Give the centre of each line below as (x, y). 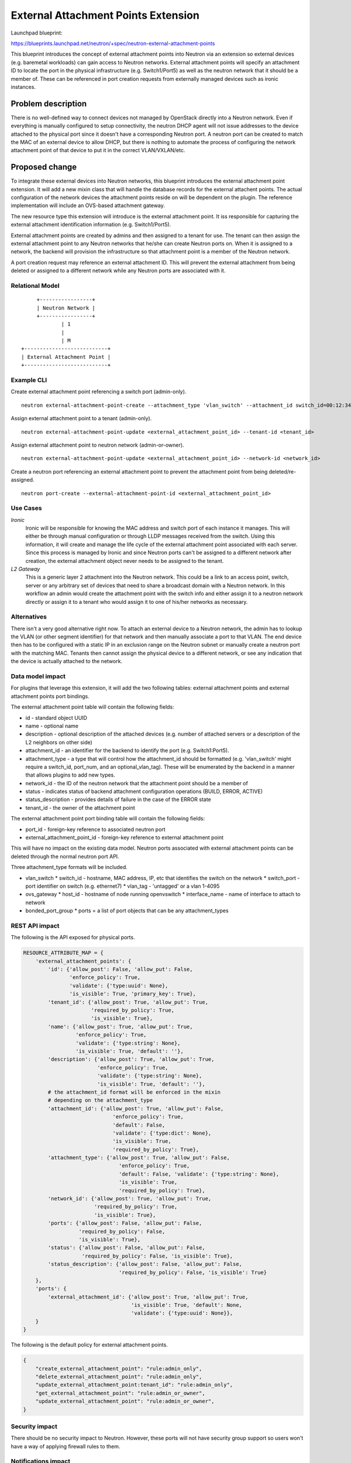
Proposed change (44, 167)
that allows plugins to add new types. (70, 775)
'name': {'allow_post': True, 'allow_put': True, (120, 1026)
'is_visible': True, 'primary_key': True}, (133, 994)
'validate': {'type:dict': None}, (162, 1133)
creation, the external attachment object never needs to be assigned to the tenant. (125, 561)
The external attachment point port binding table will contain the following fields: (108, 819)
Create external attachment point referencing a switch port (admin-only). (99, 391)
